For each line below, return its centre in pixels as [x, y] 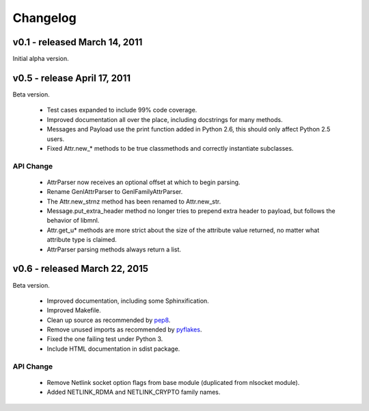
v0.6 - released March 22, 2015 [81, 269]
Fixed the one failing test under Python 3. [105, 339]
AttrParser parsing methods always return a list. [114, 249]
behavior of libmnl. [73, 221]
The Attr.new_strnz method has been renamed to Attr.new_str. [134, 201]
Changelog [44, 18]
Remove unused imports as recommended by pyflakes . [124, 329]
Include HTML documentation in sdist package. [113, 349]
